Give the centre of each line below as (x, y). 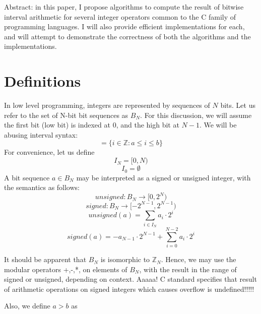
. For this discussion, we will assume (196, 115)
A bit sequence (27, 177)
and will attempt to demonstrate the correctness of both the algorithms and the (127, 36)
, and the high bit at (148, 125)
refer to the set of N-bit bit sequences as (66, 115)
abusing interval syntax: (41, 134)
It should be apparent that (45, 259)
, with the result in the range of (188, 269)
